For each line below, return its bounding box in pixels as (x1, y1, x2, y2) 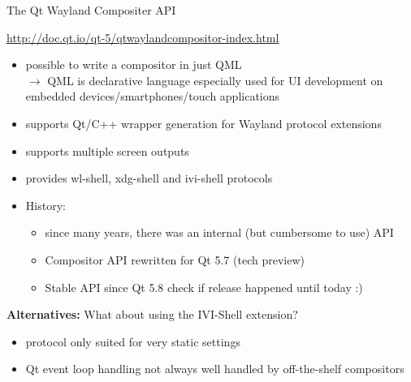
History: (25, 196, 66, 213)
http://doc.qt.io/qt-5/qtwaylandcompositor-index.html (6, 28, 279, 45)
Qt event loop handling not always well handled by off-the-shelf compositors (25, 360, 405, 377)
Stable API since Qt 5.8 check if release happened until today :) (45, 278, 363, 295)
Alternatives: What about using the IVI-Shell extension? (6, 306, 298, 323)
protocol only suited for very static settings (25, 333, 240, 350)
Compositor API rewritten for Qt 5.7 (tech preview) (45, 251, 305, 268)
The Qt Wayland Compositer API (6, 2, 176, 18)
